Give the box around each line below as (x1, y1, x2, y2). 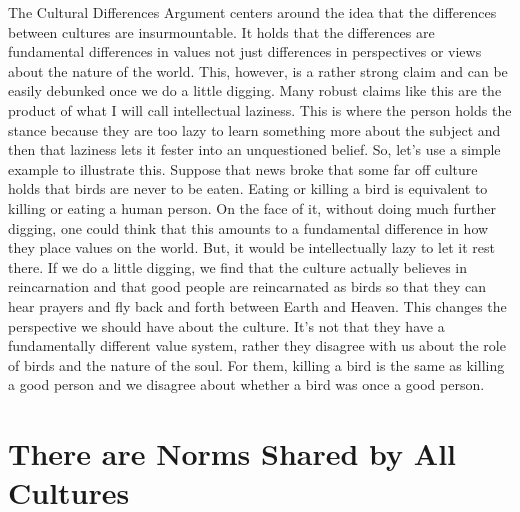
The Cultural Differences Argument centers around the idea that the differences (8, 2, 497, 22)
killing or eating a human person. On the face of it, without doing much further (8, 197, 496, 218)
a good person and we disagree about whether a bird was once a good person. (8, 374, 485, 395)
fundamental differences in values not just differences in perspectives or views (8, 41, 482, 62)
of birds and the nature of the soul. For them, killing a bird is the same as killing (8, 354, 505, 375)
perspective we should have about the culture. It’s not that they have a (8, 315, 445, 336)
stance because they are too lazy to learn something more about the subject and (8, 119, 501, 140)
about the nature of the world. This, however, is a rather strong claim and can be (8, 60, 508, 81)
